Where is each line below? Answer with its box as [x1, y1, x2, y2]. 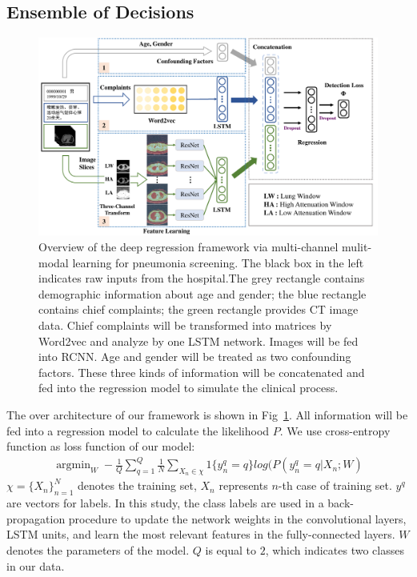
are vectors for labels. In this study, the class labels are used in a [6, 495, 324, 511]
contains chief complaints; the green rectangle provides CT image [38, 301, 359, 318]
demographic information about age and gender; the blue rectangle [38, 285, 367, 302]
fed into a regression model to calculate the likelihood [6, 422, 270, 439]
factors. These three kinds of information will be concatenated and [38, 363, 365, 380]
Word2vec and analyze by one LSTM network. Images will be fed [38, 332, 359, 349]
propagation [6, 510, 66, 527]
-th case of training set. [278, 477, 392, 494]
